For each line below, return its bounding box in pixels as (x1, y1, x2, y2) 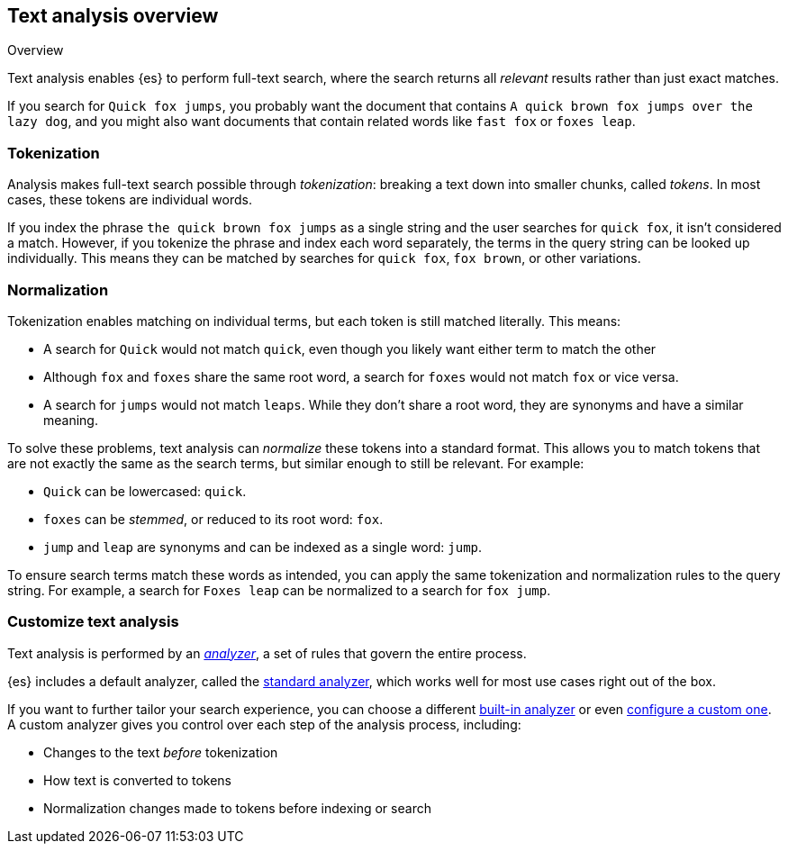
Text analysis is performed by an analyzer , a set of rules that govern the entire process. (7, 645, 527, 661)
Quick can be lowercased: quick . (43, 483, 247, 499)
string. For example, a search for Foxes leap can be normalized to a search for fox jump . (7, 582, 551, 598)
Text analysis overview (7, 5, 219, 27)
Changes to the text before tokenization (43, 744, 278, 760)
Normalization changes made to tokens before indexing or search (43, 800, 431, 816)
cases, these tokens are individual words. (7, 192, 252, 208)
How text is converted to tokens (43, 772, 232, 788)
